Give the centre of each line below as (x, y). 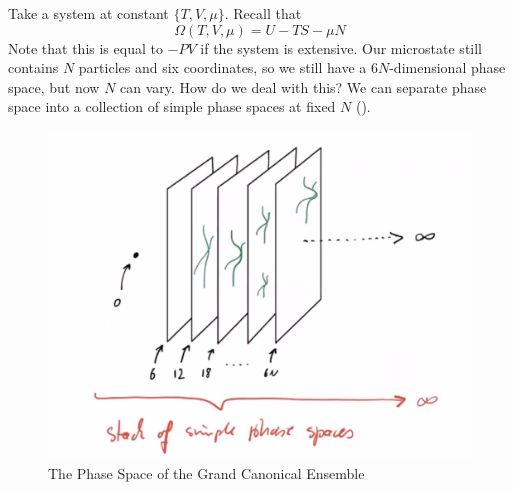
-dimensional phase (447, 67)
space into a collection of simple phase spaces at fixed (172, 106)
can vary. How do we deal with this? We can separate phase (303, 86)
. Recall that (263, 13)
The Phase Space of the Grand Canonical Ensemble (206, 472)
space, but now (54, 86)
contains (33, 67)
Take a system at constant (88, 13)
